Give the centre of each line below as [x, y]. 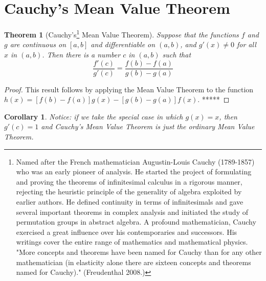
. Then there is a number [81, 54]
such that [177, 54]
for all [246, 44]
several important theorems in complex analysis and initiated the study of [132, 212]
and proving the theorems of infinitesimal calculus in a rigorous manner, [129, 181]
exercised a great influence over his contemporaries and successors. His [127, 232]
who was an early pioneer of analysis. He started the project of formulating [134, 172]
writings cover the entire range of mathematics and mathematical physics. [132, 242]
